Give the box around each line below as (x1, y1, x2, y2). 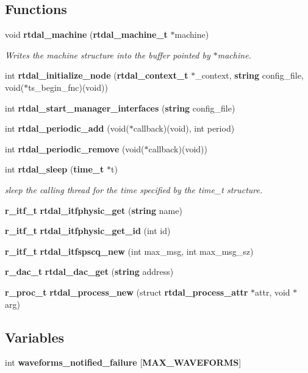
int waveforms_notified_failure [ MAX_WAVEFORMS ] (5, 356, 242, 369)
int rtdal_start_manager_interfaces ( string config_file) (5, 101, 235, 114)
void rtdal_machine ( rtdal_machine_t (5, 28, 168, 41)
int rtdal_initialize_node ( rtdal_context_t (5, 69, 188, 82)
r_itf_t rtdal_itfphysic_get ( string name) (5, 204, 182, 216)
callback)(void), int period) (133, 122, 235, 135)
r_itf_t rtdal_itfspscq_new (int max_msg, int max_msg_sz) (5, 244, 254, 257)
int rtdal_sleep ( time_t (5, 163, 104, 176)
